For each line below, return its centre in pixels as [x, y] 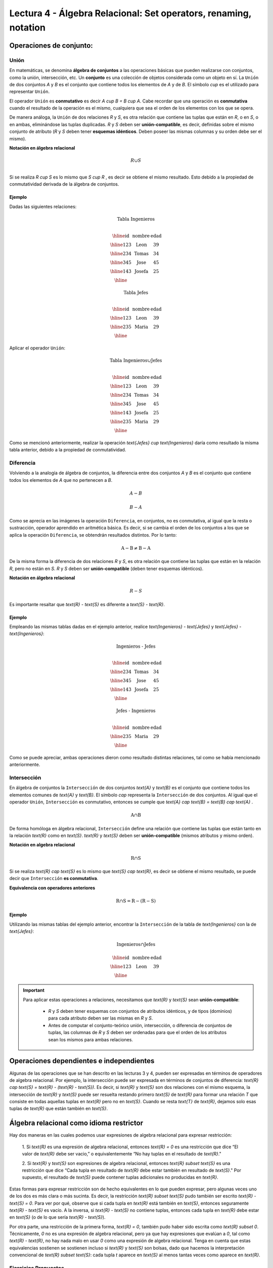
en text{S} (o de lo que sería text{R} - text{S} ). [57, 1217]
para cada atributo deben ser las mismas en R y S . [101, 1018]
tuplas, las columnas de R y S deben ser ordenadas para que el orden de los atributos [138, 1033]
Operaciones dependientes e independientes [82, 1061]
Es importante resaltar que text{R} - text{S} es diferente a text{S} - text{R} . [87, 604]
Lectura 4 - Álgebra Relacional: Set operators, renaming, [130, 13]
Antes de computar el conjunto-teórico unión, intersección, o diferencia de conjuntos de [140, 1025]
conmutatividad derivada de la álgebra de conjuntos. [64, 184]
